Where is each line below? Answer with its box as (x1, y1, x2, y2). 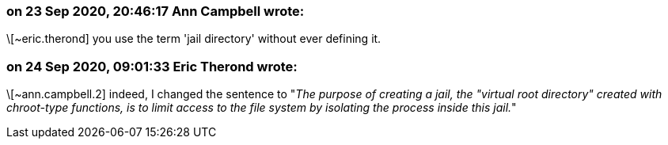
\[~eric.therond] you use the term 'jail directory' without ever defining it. (6, 32, 381, 46)
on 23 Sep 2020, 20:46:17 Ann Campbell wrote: (6, 3, 305, 19)
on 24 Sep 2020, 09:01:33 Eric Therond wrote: (6, 58, 298, 74)
